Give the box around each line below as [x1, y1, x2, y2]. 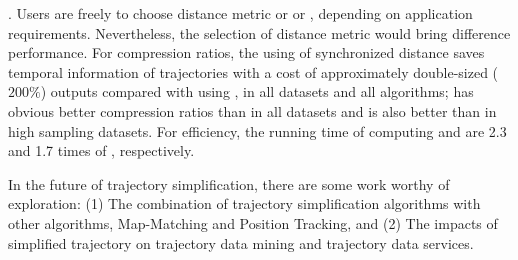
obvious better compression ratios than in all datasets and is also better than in [8, 100, 497, 121]
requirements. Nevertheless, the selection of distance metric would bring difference [8, 22, 511, 43]
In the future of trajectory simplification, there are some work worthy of [8, 173, 450, 194]
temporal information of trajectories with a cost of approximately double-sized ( [8, 61, 499, 82]
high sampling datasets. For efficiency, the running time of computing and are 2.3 [8, 120, 507, 141]
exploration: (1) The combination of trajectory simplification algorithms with [8, 193, 481, 214]
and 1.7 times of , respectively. [8, 140, 195, 161]
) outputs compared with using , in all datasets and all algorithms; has [40, 81, 474, 102]
